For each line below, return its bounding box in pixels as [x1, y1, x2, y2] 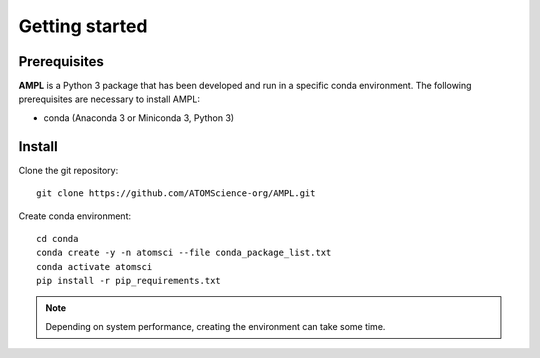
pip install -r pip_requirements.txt [36, 275, 222, 287]
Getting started [18, 15, 148, 37]
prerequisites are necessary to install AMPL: [18, 93, 200, 105]
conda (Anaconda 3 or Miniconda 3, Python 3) [43, 111, 235, 124]
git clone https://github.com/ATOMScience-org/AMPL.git [36, 188, 316, 199]
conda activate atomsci [36, 261, 153, 272]
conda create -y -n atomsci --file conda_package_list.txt [36, 247, 332, 259]
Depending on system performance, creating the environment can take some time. [45, 320, 386, 332]
